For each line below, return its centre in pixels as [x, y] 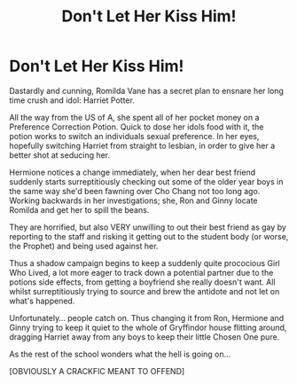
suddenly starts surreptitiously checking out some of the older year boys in [146, 181]
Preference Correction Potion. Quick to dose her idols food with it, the [137, 127]
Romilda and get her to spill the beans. [79, 209]
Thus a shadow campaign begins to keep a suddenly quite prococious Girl [145, 263]
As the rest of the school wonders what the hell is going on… [120, 354]
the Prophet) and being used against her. [84, 246]
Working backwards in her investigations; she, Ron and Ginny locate [134, 200]
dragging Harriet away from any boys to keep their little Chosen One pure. [145, 337]
